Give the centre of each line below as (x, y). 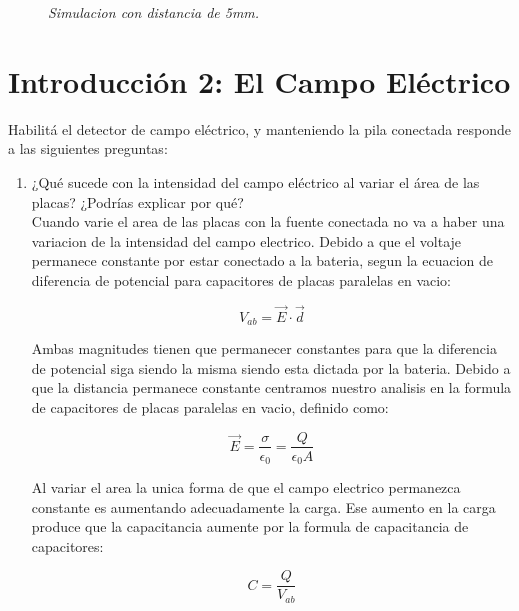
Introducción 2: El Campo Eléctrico (259, 80)
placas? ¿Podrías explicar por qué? (137, 201)
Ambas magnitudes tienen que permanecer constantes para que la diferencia (264, 348)
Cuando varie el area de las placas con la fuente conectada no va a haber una (268, 221)
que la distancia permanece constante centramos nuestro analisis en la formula (271, 387)
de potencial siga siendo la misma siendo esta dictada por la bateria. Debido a (271, 367)
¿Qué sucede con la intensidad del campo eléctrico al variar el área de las (255, 181)
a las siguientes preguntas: (88, 148)
